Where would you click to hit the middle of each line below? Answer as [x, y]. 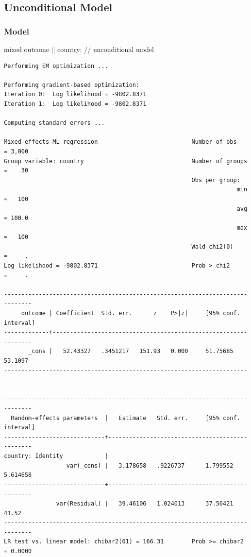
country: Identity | [56, 456]
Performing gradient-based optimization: [72, 85]
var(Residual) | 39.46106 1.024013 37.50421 [145, 503]
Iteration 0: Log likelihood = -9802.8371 [75, 94]
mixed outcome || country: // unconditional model [79, 49]
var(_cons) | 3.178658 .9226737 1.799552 [150, 465]
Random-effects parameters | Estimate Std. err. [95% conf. [125, 418]
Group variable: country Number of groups [126, 161]
